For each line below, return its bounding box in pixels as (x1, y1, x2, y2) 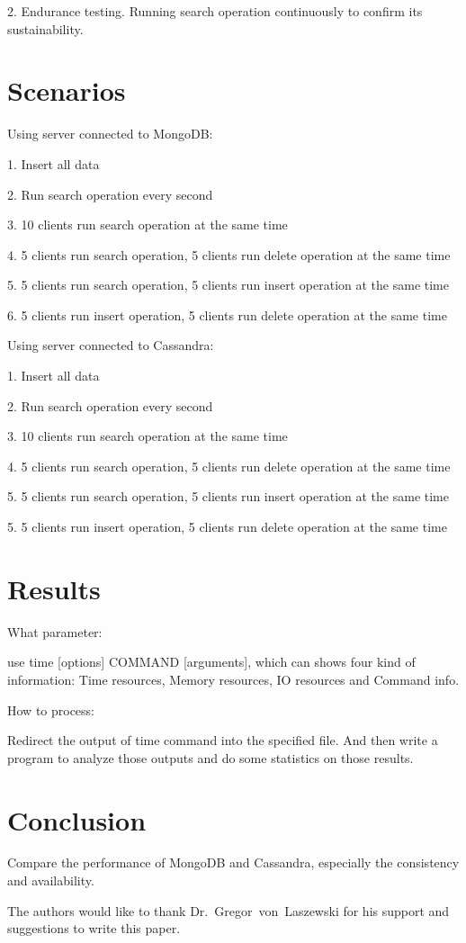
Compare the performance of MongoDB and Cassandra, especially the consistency (7, 853, 460, 872)
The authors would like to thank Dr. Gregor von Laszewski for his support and (7, 901, 450, 920)
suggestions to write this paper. (7, 919, 181, 938)
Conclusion (7, 801, 147, 838)
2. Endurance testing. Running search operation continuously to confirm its (7, 2, 423, 20)
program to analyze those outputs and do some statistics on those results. (7, 748, 414, 767)
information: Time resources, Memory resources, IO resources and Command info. (7, 669, 460, 688)
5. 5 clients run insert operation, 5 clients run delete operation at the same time (7, 517, 447, 536)
